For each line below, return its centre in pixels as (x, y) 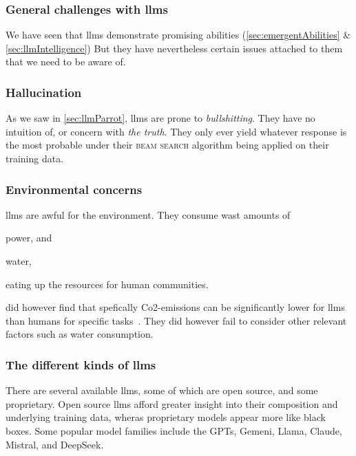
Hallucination (44, 92)
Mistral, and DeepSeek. (55, 444)
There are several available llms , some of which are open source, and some (162, 390)
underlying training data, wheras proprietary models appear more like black (166, 417)
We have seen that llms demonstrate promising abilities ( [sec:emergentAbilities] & (178, 35)
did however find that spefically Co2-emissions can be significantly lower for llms (175, 307)
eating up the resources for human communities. (107, 284)
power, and (29, 238)
